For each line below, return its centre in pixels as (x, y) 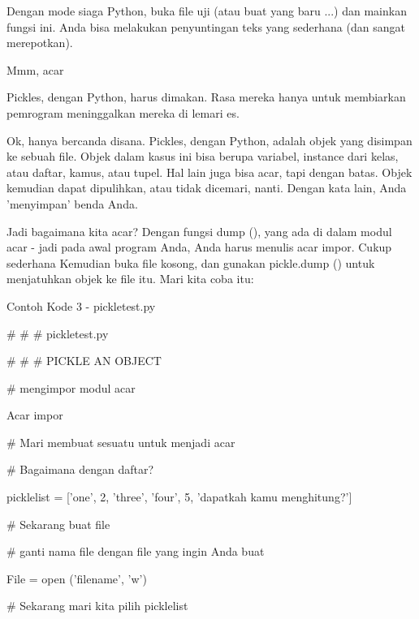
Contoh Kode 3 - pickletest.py (81, 305)
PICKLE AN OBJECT (104, 361)
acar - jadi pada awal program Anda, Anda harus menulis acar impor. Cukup (199, 247)
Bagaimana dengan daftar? (87, 469)
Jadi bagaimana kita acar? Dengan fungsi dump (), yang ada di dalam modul (199, 231)
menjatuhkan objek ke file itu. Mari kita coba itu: (130, 279)
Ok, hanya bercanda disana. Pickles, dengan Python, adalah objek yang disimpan (209, 140)
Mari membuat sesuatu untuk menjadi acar (127, 442)
